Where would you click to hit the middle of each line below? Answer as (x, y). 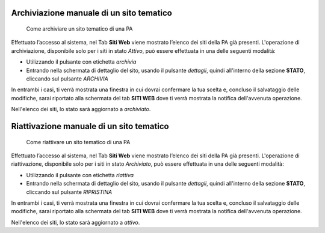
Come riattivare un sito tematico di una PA (78, 142)
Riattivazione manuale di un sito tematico (90, 126)
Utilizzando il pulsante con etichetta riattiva (80, 175)
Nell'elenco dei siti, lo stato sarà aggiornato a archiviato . (81, 109)
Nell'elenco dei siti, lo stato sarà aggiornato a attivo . (76, 222)
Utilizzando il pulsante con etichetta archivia (81, 62)
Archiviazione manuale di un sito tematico (92, 13)
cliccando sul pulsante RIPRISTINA (69, 192)
